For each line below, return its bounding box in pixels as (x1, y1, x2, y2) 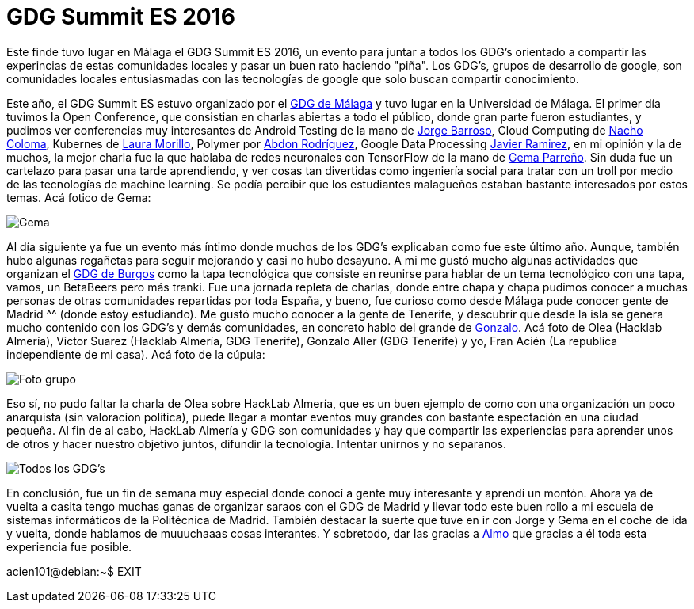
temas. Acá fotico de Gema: (6, 190, 151, 204)
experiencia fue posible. (6, 539, 132, 554)
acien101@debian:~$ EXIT (6, 564, 142, 578)
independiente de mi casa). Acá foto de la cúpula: (6, 347, 265, 361)
